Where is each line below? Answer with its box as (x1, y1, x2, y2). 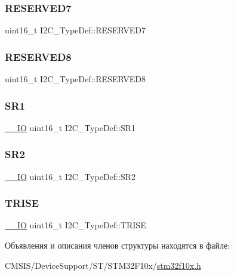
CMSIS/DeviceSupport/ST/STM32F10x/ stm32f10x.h (5, 259, 201, 271)
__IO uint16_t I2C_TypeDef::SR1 (5, 121, 136, 134)
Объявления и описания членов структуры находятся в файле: (5, 239, 230, 252)
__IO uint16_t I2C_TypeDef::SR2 (5, 170, 136, 182)
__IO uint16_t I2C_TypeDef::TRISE (5, 219, 146, 231)
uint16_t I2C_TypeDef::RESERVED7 (5, 24, 146, 36)
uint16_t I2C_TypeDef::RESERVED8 (5, 73, 146, 85)
